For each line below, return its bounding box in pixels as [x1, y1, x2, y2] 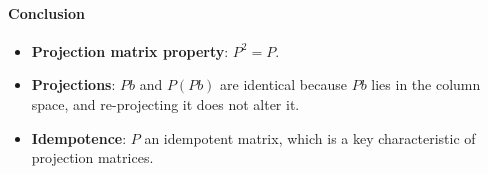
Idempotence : [31, 127, 127, 148]
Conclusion [8, 2, 86, 23]
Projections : [31, 74, 116, 95]
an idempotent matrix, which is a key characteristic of [144, 127, 476, 148]
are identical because [220, 74, 347, 95]
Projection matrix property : [31, 40, 229, 61]
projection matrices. [31, 147, 154, 168]
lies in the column [371, 74, 481, 95]
